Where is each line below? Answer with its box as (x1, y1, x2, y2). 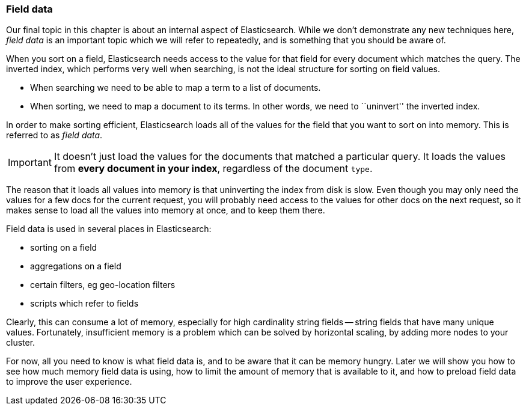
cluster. (6, 337, 35, 348)
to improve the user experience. (6, 376, 132, 387)
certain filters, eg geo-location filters (30, 280, 176, 290)
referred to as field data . (6, 130, 103, 141)
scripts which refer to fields (30, 298, 139, 309)
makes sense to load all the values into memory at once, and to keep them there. (6, 205, 325, 216)
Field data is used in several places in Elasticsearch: (6, 224, 212, 234)
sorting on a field (30, 242, 97, 253)
